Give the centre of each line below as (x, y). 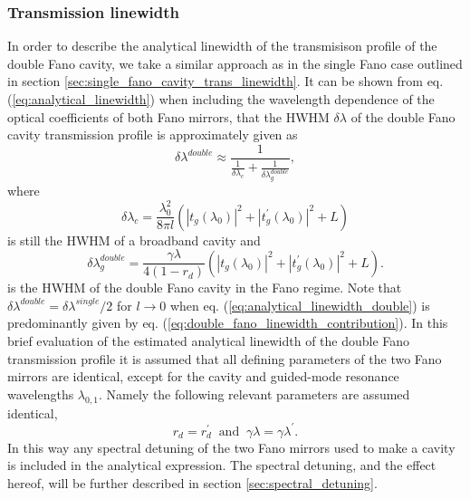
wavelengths (41, 393)
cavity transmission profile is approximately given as (153, 134)
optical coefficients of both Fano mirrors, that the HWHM (168, 116)
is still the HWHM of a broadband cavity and (134, 240)
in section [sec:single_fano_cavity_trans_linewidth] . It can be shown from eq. (225, 81)
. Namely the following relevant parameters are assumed (254, 393)
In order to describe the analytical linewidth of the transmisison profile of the (222, 46)
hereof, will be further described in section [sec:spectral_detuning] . (192, 482)
